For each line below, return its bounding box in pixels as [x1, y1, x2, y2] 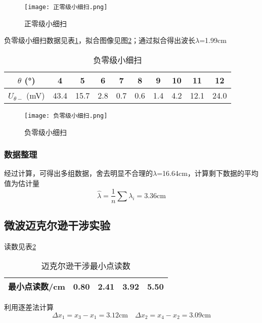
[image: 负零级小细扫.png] [24, 112, 108, 119]
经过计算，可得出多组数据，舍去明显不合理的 [4, 168, 153, 178]
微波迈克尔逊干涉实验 [4, 217, 110, 233]
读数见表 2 [4, 241, 36, 251]
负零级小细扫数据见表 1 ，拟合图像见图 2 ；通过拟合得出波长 [4, 35, 195, 45]
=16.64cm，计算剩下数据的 [157, 168, 244, 178]
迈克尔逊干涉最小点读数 [41, 260, 130, 272]
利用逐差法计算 [4, 302, 54, 312]
